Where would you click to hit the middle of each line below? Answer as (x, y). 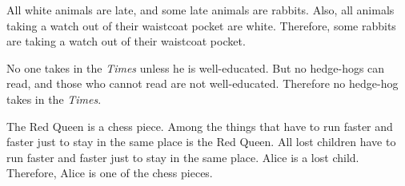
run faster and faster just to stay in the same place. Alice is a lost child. (183, 157)
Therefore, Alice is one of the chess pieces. (110, 173)
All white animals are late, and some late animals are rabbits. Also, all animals (200, 10)
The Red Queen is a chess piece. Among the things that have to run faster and (200, 126)
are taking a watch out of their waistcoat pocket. (126, 41)
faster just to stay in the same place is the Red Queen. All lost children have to (201, 142)
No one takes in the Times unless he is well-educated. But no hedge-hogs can (196, 67)
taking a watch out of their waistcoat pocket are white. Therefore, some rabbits (201, 25)
